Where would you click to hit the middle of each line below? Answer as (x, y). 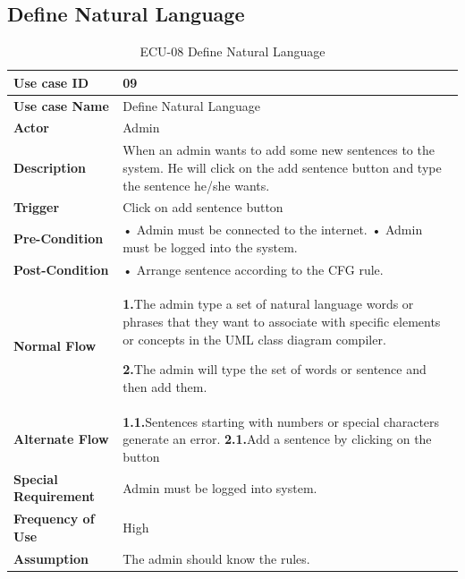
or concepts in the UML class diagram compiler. (254, 339)
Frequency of (54, 519)
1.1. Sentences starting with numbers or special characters (281, 421)
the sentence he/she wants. (196, 185)
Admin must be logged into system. (220, 487)
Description (50, 167)
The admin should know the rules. (216, 558)
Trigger (37, 207)
